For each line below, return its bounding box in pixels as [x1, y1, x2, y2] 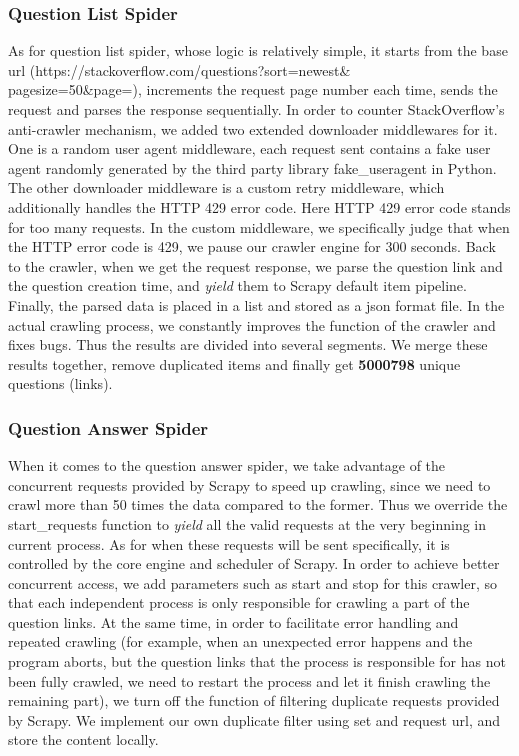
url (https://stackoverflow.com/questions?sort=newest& [8, 59, 351, 80]
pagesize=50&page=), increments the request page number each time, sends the [8, 79, 498, 100]
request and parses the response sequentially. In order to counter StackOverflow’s [8, 99, 505, 119]
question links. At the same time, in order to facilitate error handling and [8, 611, 459, 632]
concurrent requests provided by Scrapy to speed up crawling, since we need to [8, 474, 491, 495]
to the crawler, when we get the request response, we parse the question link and [8, 255, 503, 276]
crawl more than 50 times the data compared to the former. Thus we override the [8, 494, 508, 515]
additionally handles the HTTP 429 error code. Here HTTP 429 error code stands [8, 196, 511, 217]
